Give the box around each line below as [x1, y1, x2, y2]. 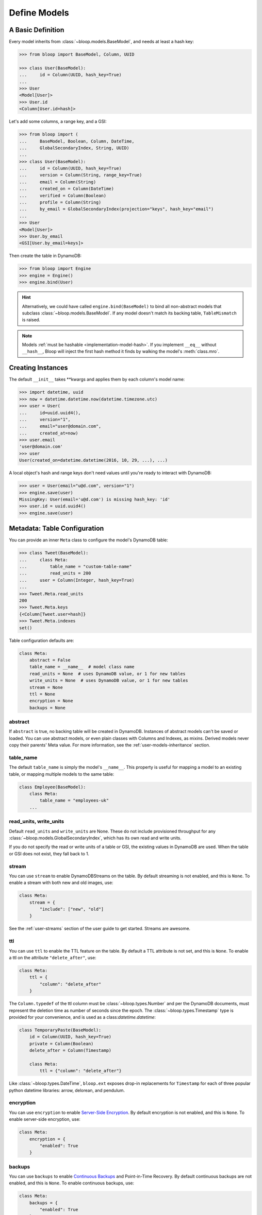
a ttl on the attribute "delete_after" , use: [9, 955, 97, 960]
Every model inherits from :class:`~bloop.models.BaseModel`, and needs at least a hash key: [9, 39, 194, 45]
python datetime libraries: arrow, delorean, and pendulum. [9, 1087, 125, 1093]
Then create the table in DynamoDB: [9, 253, 82, 259]
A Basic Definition [9, 26, 65, 34]
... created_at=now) [19, 430, 79, 436]
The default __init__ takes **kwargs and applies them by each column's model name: [9, 377, 185, 382]
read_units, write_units [9, 818, 65, 825]
